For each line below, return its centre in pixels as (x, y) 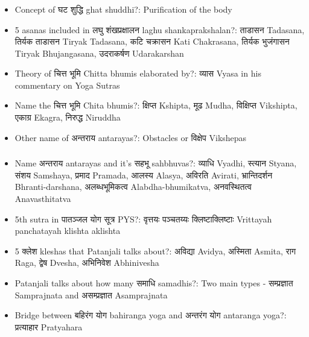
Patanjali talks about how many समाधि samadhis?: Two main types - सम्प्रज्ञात (154, 282)
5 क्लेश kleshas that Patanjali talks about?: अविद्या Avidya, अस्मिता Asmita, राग (155, 250)
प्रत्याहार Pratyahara (49, 326)
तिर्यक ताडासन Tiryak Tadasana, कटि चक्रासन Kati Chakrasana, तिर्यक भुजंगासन (152, 41)
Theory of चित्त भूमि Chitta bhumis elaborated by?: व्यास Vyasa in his (138, 73)
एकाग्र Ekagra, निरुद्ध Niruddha (68, 117)
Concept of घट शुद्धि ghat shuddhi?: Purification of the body (123, 9)
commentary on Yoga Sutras (67, 85)
